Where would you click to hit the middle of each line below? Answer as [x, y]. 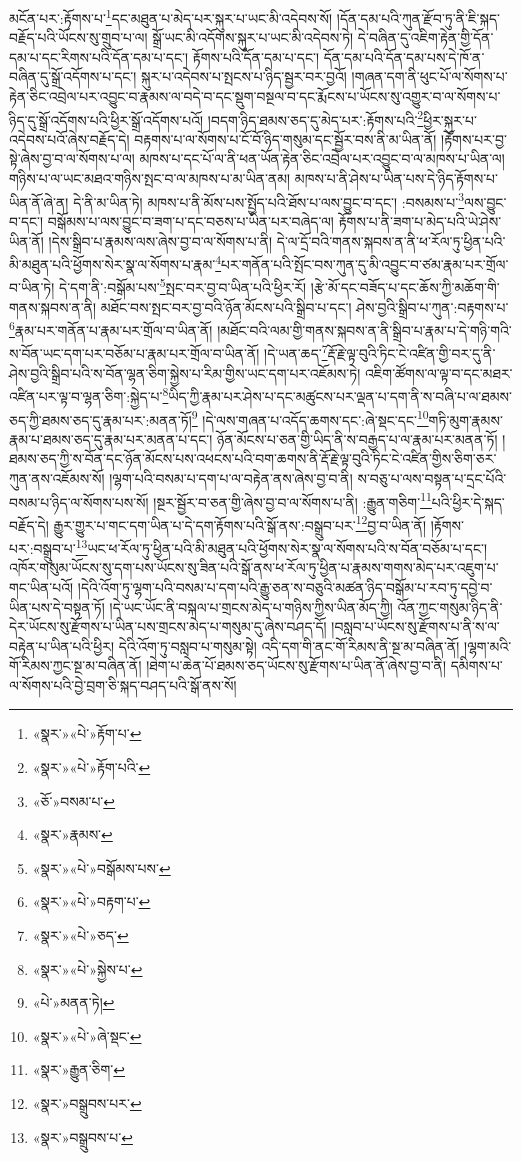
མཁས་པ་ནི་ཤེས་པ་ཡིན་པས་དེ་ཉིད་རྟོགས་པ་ [396, 178]
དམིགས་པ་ [476, 665]
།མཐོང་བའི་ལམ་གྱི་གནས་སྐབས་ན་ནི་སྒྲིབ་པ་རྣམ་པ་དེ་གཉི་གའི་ [364, 329]
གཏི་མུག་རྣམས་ [465, 419]
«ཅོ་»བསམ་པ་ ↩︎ [74, 800]
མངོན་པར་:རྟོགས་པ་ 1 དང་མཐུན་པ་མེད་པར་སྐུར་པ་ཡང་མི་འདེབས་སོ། [171, 16]
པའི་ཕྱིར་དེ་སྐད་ [468, 501]
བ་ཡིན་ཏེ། [32, 287]
